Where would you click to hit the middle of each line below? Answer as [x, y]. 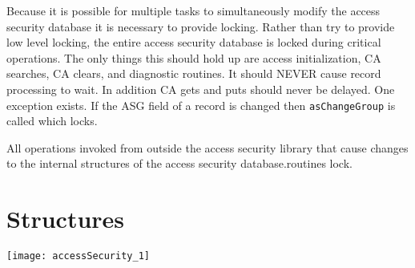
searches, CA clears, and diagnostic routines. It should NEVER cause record [194, 73]
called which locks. [52, 121]
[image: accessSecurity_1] [78, 256]
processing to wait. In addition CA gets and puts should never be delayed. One [201, 89]
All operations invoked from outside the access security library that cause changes [207, 147]
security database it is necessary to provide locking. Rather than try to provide [201, 26]
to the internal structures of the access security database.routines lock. [179, 163]
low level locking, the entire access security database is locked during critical [194, 42]
